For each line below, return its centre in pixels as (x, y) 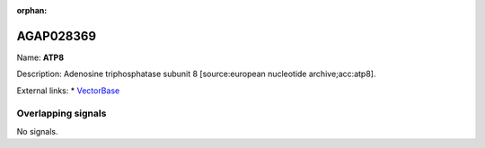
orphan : (32, 10)
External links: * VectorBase (68, 91)
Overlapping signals (62, 114)
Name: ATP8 (40, 57)
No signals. (37, 131)
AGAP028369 (57, 36)
